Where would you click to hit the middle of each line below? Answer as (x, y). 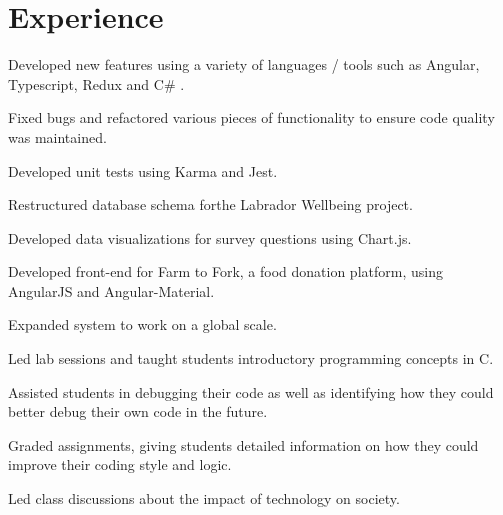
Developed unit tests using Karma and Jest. (143, 170)
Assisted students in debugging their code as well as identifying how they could (251, 391)
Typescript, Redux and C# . (96, 83)
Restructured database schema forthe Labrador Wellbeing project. (210, 204)
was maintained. (57, 136)
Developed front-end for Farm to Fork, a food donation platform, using (225, 271)
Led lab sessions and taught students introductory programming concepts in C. (251, 358)
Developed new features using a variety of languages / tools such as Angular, (244, 64)
